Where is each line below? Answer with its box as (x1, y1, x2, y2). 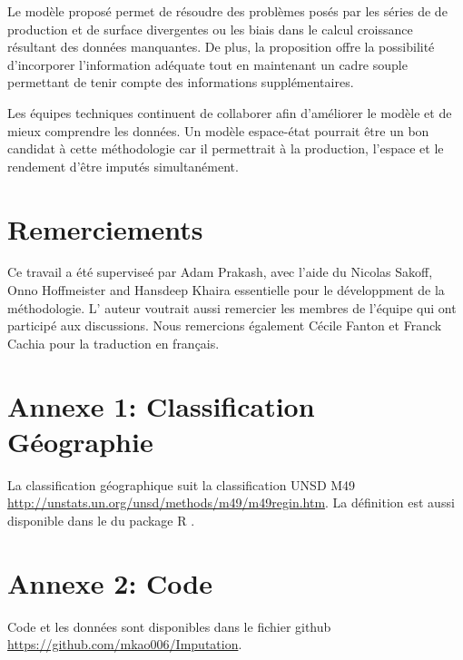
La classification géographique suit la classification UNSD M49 (7, 475, 356, 494)
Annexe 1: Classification (7, 387, 315, 424)
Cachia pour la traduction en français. (7, 333, 220, 352)
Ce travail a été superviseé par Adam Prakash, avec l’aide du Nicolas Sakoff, (7, 262, 433, 281)
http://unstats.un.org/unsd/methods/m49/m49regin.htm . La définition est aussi (7, 493, 455, 512)
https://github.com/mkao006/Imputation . (7, 635, 242, 654)
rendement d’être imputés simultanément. (7, 156, 239, 175)
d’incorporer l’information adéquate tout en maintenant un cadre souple (7, 54, 408, 74)
